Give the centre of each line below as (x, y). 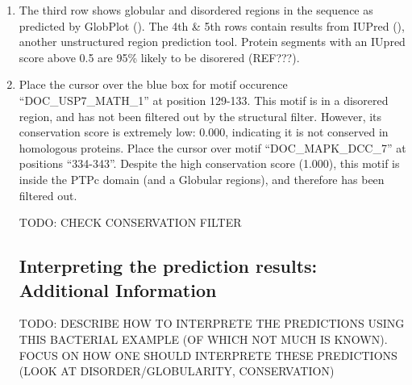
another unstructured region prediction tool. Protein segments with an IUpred (212, 42)
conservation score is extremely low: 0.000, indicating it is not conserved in (204, 132)
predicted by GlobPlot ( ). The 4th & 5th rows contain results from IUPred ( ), (212, 25)
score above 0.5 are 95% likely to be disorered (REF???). (159, 57)
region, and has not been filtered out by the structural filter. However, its (200, 116)
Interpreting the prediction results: (168, 266)
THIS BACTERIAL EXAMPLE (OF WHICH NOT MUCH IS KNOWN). (203, 339)
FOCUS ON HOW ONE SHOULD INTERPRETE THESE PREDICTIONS (208, 355)
